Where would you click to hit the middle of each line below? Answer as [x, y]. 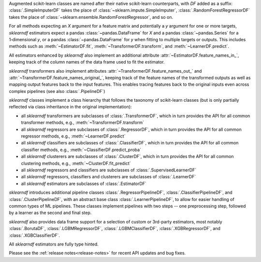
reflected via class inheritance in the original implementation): [70, 107]
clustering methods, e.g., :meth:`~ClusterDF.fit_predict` [76, 163]
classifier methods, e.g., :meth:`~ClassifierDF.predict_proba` [81, 150]
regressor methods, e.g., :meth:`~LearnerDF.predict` [73, 136]
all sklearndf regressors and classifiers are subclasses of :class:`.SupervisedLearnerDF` [109, 170]
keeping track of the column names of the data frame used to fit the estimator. [87, 62]
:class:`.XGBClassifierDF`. [35, 235]
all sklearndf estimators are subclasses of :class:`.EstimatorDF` [84, 184]
